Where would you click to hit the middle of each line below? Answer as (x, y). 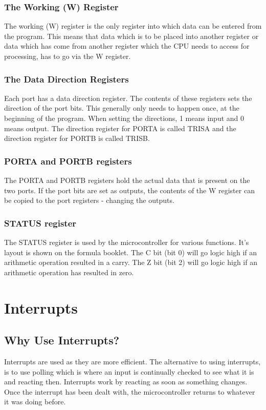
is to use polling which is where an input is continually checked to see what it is (129, 371)
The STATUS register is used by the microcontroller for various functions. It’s (127, 242)
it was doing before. (35, 402)
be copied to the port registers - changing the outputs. (89, 200)
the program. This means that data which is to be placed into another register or (131, 36)
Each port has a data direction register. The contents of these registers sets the (128, 98)
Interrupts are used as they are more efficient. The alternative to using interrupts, (132, 361)
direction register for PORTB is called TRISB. (77, 138)
